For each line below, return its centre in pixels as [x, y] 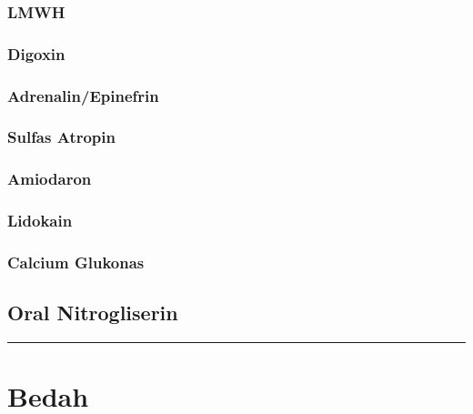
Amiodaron [50, 179]
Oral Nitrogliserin [93, 313]
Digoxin [36, 53]
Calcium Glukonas [76, 262]
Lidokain [40, 221]
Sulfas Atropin [61, 137]
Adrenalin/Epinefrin [83, 95]
